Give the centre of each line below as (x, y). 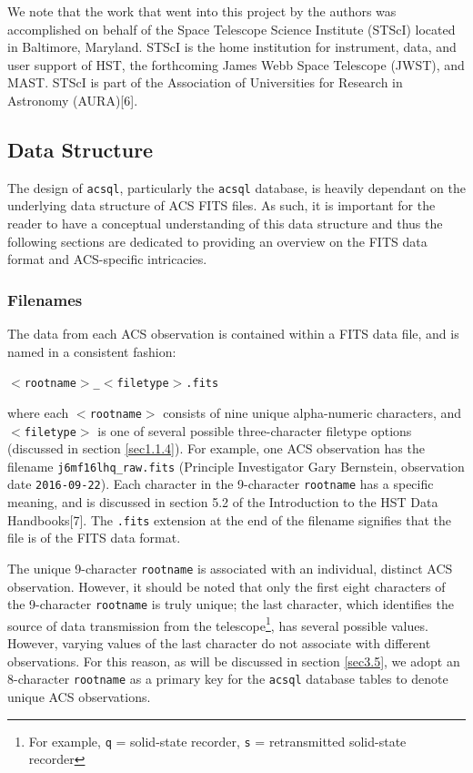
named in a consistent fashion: (92, 351)
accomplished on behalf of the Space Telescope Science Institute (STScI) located (231, 29)
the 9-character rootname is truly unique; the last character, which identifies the (231, 604)
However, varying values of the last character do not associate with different (219, 643)
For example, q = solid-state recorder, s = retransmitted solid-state (217, 741)
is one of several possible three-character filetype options (255, 430)
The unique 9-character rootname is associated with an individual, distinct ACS (230, 568)
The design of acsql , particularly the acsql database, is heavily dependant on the (237, 187)
